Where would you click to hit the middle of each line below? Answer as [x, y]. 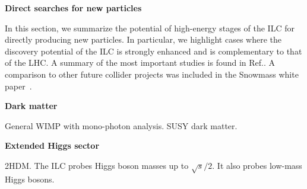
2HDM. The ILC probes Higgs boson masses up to [97, 165]
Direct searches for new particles [73, 8]
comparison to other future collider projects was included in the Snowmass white [152, 74]
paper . [18, 86]
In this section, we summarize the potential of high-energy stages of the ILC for [150, 28]
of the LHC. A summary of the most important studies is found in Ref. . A [140, 63]
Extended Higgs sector [52, 145]
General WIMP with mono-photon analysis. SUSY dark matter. [121, 125]
